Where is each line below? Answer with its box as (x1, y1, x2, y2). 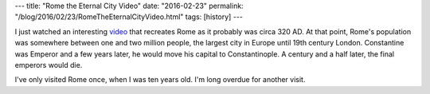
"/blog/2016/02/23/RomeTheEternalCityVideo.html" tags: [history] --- (14, 12, 243, 22)
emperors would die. (14, 60, 83, 69)
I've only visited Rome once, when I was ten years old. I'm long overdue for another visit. (14, 75, 306, 84)
